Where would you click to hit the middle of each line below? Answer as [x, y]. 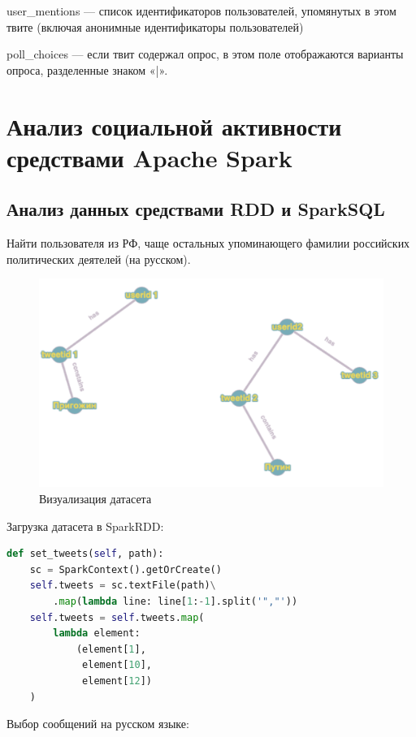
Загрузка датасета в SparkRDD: [85, 526]
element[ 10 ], [117, 665]
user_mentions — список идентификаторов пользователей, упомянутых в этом [201, 11]
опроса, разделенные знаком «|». [87, 69]
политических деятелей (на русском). [99, 259]
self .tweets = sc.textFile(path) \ [123, 586]
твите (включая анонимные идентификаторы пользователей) [155, 26]
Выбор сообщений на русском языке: [98, 724]
